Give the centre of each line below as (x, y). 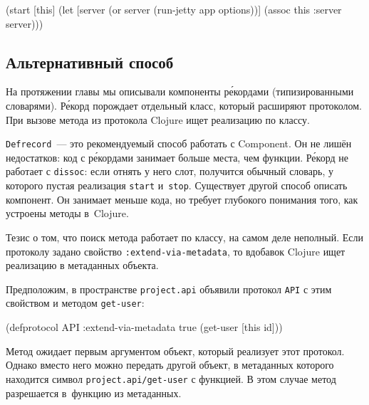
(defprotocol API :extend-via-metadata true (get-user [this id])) (144, 327)
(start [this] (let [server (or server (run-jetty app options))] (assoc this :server (174, 9)
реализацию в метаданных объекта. (82, 265)
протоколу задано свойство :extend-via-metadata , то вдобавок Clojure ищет (176, 251)
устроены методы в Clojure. (67, 213)
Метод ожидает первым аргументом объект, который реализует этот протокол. (175, 351)
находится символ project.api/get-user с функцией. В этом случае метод (171, 378)
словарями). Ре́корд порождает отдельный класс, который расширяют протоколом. (184, 105)
